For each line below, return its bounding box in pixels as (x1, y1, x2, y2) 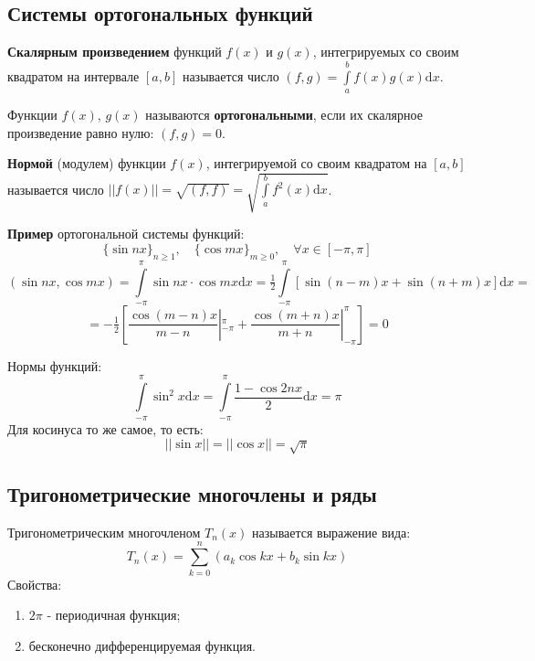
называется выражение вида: (252, 522, 411, 541)
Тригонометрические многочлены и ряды (7, 480, 377, 508)
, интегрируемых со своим (312, 42, 459, 61)
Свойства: (7, 574, 62, 593)
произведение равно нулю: (7, 123, 154, 142)
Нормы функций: (7, 356, 102, 375)
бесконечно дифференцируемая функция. (28, 635, 256, 655)
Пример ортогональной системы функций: (7, 224, 245, 243)
